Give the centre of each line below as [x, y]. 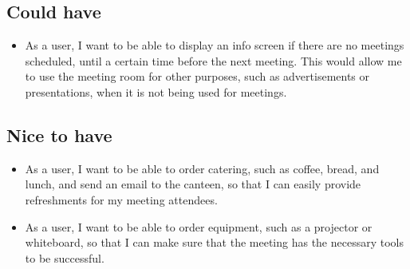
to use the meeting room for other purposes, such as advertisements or [197, 76]
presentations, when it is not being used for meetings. [156, 91]
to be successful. [65, 257]
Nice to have [59, 134]
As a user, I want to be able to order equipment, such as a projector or [199, 226]
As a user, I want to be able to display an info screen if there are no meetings [215, 45]
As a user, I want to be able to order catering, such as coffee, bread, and [202, 168]
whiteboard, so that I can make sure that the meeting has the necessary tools [214, 242]
